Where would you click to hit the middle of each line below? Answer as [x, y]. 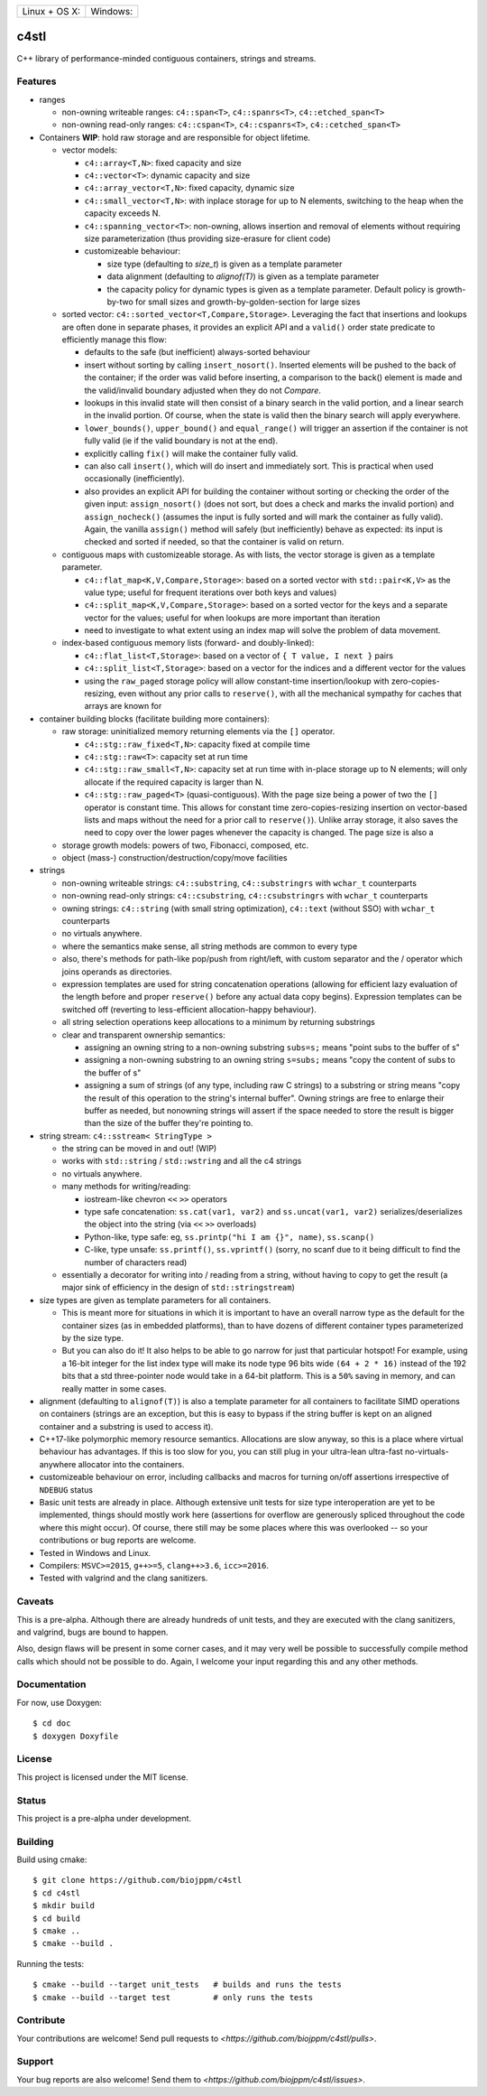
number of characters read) [136, 1262]
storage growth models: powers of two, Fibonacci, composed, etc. [185, 845]
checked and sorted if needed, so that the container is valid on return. [214, 542]
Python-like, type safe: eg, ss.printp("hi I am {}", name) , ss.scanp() [230, 1236]
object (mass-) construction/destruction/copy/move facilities [175, 858]
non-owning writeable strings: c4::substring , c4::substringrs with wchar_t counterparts [239, 883]
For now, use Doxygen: [60, 1702]
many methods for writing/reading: [126, 1187]
